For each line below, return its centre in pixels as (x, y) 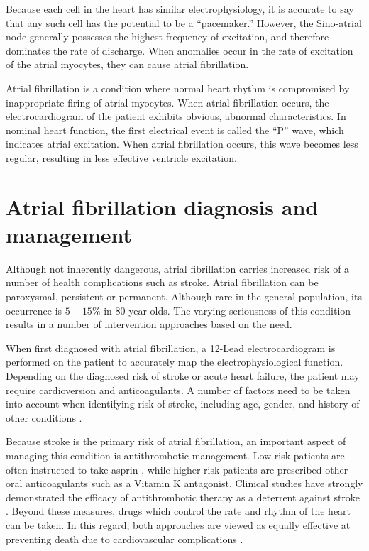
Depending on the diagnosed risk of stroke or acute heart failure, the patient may (183, 376)
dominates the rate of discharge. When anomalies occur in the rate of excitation (180, 50)
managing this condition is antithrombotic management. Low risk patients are (175, 455)
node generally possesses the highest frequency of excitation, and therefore (167, 37)
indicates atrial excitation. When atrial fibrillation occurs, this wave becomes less (182, 144)
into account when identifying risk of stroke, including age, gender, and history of (183, 404)
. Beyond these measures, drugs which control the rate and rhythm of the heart (178, 511)
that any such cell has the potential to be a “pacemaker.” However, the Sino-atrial (184, 22)
